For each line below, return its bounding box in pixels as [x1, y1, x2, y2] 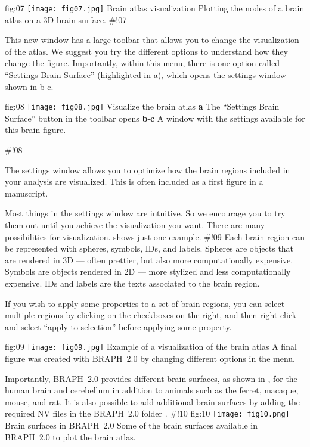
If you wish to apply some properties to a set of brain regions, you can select [5, 297, 285, 309]
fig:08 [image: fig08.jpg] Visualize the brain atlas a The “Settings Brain [5, 100, 280, 113]
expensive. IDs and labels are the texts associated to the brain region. [5, 277, 260, 289]
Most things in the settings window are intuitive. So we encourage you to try [5, 207, 286, 219]
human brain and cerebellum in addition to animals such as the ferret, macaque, [5, 384, 299, 396]
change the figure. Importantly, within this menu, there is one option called [5, 57, 280, 69]
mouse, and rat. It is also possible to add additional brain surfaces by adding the [5, 395, 300, 408]
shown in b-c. [5, 80, 54, 92]
